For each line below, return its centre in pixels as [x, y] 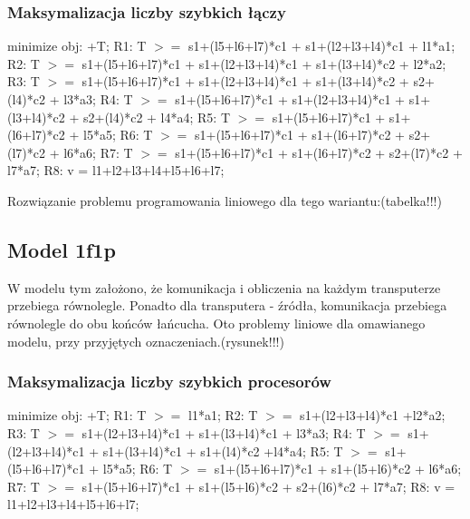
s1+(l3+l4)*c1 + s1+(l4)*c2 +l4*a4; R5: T [223, 450]
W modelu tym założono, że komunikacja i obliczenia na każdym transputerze [224, 287]
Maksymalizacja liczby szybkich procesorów [169, 382]
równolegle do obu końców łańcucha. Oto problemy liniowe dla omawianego [216, 323]
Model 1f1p [62, 249]
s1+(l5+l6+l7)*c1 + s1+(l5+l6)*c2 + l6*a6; [338, 469]
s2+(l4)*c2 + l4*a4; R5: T [157, 117]
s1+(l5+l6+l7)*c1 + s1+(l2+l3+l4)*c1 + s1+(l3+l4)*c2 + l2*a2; [264, 63]
